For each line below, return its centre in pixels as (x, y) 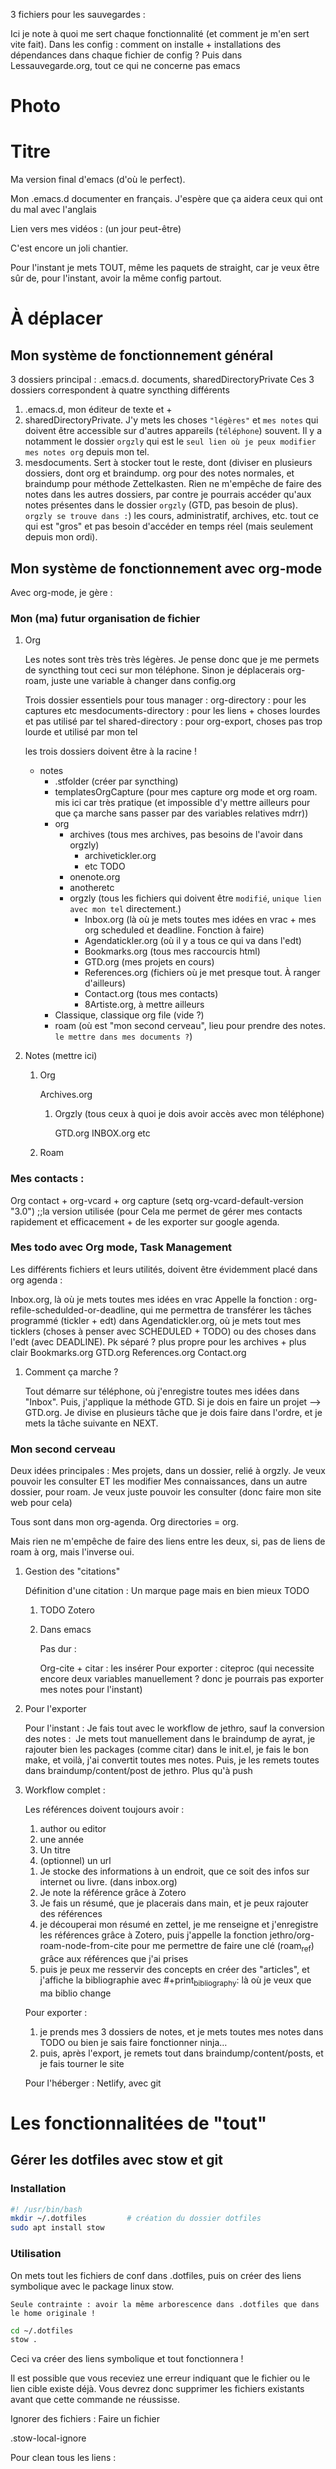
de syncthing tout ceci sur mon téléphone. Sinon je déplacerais (155, 670)
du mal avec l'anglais (53, 210)
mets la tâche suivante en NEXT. (91, 1423)
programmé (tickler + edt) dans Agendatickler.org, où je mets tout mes (156, 1320)
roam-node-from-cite (84, 1946)
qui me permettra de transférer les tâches (225, 1310)
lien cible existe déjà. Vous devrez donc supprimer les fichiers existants (157, 2389)
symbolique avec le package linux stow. (92, 2286)
